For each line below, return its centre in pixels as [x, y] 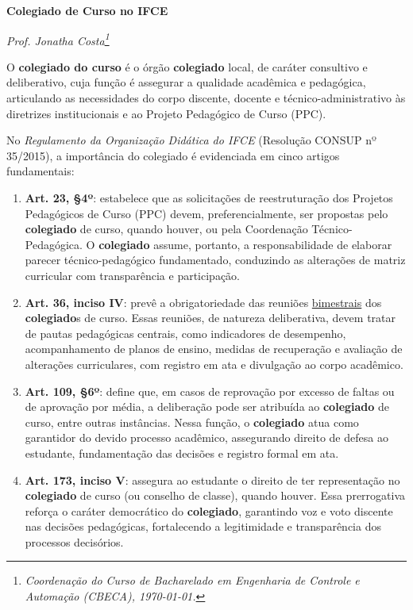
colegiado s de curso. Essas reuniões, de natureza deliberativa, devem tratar [210, 318]
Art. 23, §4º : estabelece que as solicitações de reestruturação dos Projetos [209, 198]
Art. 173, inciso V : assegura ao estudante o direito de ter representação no [212, 480]
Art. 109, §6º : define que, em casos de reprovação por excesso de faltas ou [210, 391]
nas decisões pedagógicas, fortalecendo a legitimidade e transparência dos [203, 526]
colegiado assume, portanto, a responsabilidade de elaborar [245, 244]
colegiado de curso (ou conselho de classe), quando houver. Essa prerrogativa [215, 495]
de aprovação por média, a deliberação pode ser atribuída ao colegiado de [207, 407]
